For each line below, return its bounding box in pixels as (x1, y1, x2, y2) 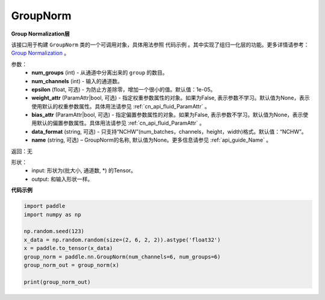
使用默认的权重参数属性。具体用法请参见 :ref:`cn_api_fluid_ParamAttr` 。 (31, 102, 210, 110)
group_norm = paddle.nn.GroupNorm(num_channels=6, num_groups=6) (23, 253, 221, 260)
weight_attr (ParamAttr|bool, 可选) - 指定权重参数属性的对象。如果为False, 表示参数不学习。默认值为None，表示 (31, 94, 310, 102)
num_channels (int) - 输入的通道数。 (31, 77, 123, 84)
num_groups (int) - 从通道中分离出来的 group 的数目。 (31, 69, 168, 77)
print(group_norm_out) (23, 278, 91, 286)
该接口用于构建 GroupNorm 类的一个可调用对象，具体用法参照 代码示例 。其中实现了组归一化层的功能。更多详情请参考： (11, 41, 309, 48)
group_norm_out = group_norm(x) (23, 261, 120, 268)
